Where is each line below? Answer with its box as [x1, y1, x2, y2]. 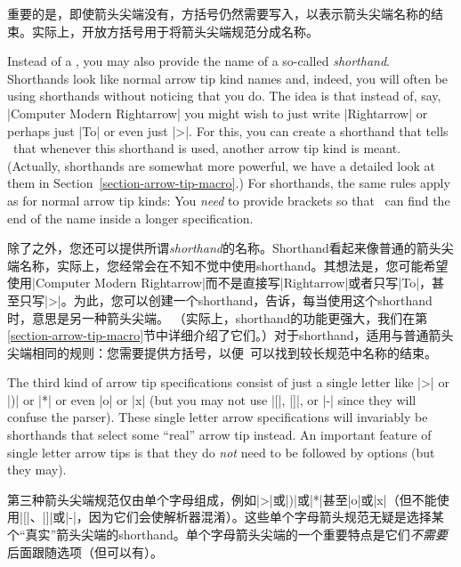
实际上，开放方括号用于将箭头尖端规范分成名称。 [31, 21, 319, 40]
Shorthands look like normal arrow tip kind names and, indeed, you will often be [7, 69, 449, 87]
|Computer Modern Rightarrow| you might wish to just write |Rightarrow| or [7, 103, 428, 122]
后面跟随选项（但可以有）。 [7, 542, 163, 561]
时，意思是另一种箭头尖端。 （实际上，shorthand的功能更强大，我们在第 [7, 308, 428, 327]
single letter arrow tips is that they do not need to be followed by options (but [7, 442, 435, 461]
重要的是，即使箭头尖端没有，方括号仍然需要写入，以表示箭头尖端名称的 [7, 4, 431, 22]
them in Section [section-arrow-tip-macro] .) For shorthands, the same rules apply [7, 174, 450, 192]
